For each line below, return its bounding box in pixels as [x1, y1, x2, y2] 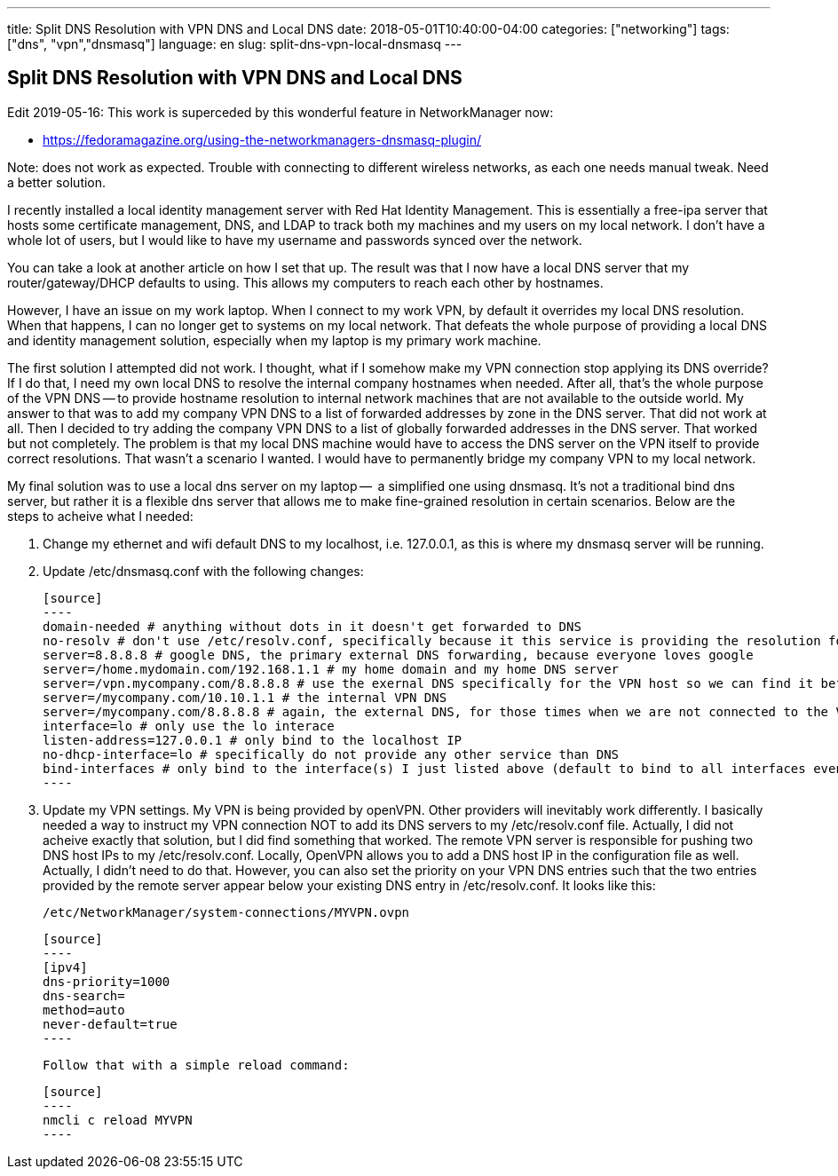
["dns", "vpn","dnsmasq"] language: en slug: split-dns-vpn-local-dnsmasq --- [7, 36, 462, 51]
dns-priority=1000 [43, 974, 170, 989]
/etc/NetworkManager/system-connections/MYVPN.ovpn [43, 904, 410, 919]
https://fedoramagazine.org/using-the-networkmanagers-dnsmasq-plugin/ [43, 131, 481, 147]
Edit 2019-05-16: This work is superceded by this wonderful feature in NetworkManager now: [7, 104, 554, 120]
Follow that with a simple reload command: [43, 1057, 350, 1072]
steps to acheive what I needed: [7, 508, 194, 524]
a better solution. [7, 174, 107, 190]
